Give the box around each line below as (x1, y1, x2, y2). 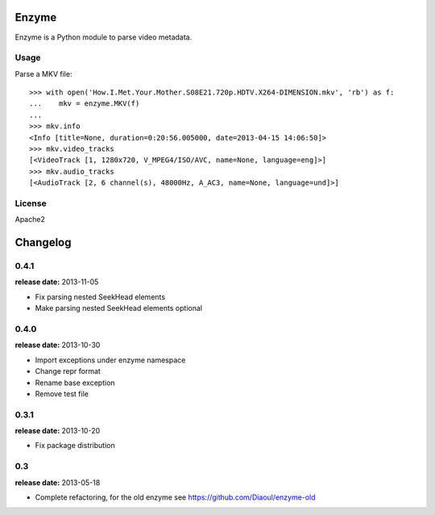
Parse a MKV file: (14, 69, 72, 78)
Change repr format (35, 366, 101, 376)
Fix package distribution (35, 441, 116, 450)
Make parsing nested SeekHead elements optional (35, 304, 203, 313)
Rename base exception (35, 378, 116, 387)
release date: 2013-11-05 (14, 277, 99, 287)
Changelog (14, 236, 72, 249)
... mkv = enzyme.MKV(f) (29, 99, 140, 108)
